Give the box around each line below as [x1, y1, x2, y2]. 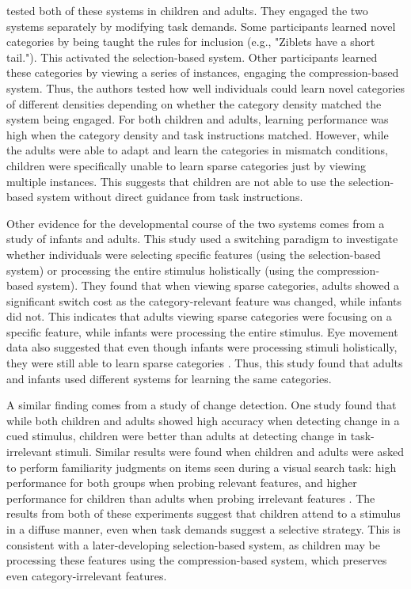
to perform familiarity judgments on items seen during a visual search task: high [6, 458, 397, 475]
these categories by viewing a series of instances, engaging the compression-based [6, 64, 399, 81]
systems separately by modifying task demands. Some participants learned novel [6, 17, 396, 34]
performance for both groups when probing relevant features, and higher [6, 474, 357, 491]
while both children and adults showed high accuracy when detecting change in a [6, 412, 400, 428]
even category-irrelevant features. [6, 567, 167, 583]
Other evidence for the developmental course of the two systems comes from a [6, 215, 385, 231]
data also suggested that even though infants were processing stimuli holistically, [6, 339, 398, 355]
